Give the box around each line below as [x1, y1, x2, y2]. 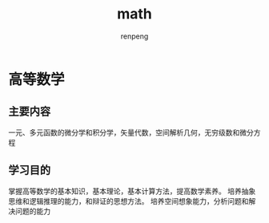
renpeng [120, 31, 149, 41]
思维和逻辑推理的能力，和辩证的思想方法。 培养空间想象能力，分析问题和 [8, 196, 249, 205]
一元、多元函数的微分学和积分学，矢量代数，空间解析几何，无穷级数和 [8, 128, 240, 137]
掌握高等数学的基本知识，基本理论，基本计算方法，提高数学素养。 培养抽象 [8, 186, 256, 196]
